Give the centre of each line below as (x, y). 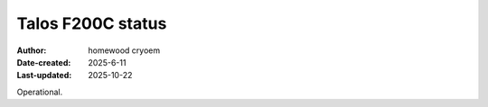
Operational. (40, 92)
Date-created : (44, 62)
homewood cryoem (124, 50)
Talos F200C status (92, 23)
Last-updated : (44, 76)
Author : (32, 50)
